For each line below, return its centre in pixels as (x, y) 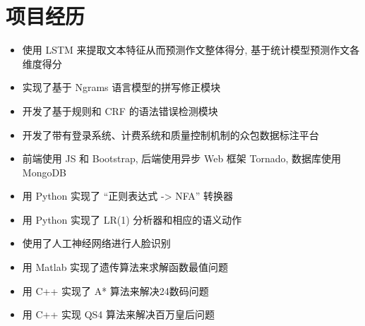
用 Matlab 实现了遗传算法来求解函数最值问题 (125, 267)
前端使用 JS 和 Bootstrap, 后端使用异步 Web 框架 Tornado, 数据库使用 (182, 158)
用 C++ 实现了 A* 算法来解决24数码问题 (115, 290)
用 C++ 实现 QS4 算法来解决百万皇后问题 (119, 314)
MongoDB (44, 172)
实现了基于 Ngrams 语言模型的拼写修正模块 (121, 87)
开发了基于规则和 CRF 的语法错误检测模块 (120, 110)
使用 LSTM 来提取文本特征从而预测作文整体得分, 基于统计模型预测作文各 (191, 50)
